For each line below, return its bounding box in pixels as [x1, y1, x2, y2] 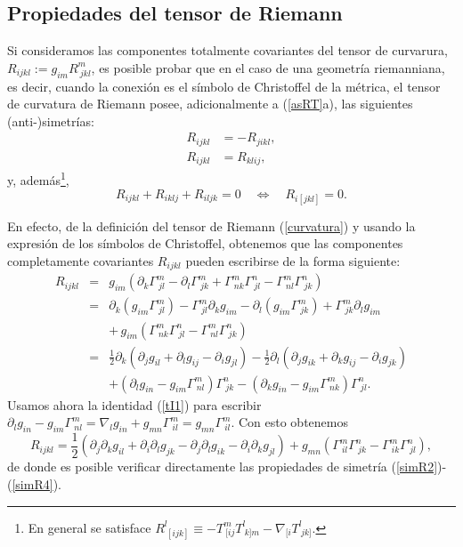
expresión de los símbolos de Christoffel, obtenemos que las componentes [7, 234, 403, 253]
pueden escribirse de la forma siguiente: [185, 251, 401, 269]
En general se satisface [28, 518, 151, 536]
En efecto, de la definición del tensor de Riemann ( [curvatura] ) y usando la [7, 216, 416, 235]
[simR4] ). [12, 475, 61, 494]
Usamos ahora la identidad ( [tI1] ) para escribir [7, 395, 262, 414]
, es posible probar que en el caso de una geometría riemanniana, [91, 58, 445, 76]
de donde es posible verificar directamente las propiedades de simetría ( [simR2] [7, 457, 438, 476]
